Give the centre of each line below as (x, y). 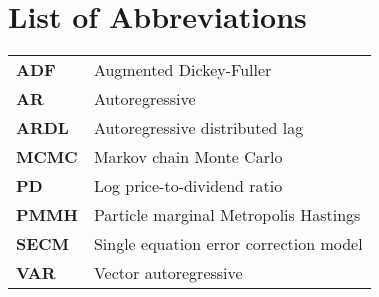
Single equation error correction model (228, 244)
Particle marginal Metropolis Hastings (227, 215)
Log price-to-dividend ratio (188, 186)
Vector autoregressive (168, 273)
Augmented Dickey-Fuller (182, 70)
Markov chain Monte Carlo (188, 157)
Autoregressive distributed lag (198, 128)
